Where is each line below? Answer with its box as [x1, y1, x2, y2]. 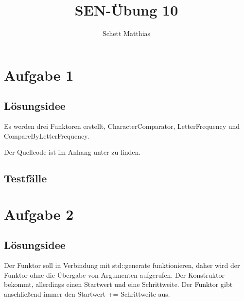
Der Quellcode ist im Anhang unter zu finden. [4, 147, 141, 157]
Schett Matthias [102, 28, 151, 38]
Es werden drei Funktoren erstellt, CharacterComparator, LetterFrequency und [4, 121, 240, 131]
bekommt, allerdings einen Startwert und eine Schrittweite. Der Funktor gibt [4, 279, 233, 289]
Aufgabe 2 [4, 204, 74, 224]
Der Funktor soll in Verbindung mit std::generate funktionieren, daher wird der [4, 260, 240, 270]
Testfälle [4, 171, 47, 186]
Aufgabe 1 [4, 65, 74, 85]
